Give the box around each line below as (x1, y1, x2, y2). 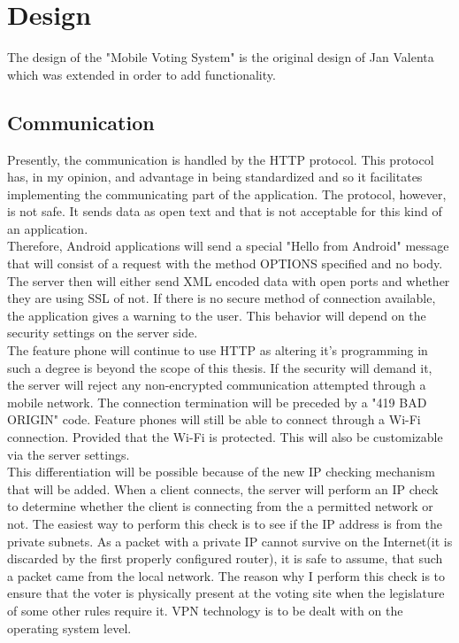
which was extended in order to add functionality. (7, 65, 276, 83)
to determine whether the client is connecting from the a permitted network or (7, 497, 433, 515)
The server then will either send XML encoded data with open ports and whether (7, 271, 450, 290)
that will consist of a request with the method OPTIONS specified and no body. (7, 254, 443, 273)
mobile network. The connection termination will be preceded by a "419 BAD (7, 392, 427, 411)
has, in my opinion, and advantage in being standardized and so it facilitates (7, 167, 423, 186)
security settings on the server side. (7, 323, 198, 342)
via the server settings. (7, 445, 130, 463)
